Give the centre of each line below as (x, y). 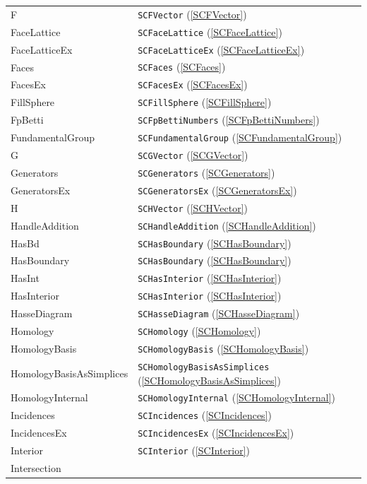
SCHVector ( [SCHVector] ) (193, 207)
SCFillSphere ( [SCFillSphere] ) (205, 102)
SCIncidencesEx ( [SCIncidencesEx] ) (216, 433)
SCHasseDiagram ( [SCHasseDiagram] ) (219, 313)
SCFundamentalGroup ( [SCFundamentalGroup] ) (240, 137)
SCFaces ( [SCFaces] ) (182, 67)
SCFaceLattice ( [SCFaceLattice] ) (210, 31)
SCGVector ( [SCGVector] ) (193, 155)
